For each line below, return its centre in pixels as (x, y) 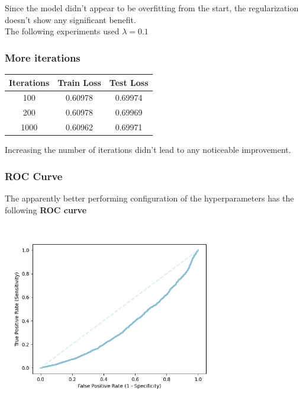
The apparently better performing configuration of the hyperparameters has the (149, 198)
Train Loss (79, 82)
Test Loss (129, 82)
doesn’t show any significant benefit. (70, 19)
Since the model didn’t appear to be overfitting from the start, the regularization (152, 8)
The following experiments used (62, 31)
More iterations (43, 57)
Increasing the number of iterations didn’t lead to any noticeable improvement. (148, 150)
